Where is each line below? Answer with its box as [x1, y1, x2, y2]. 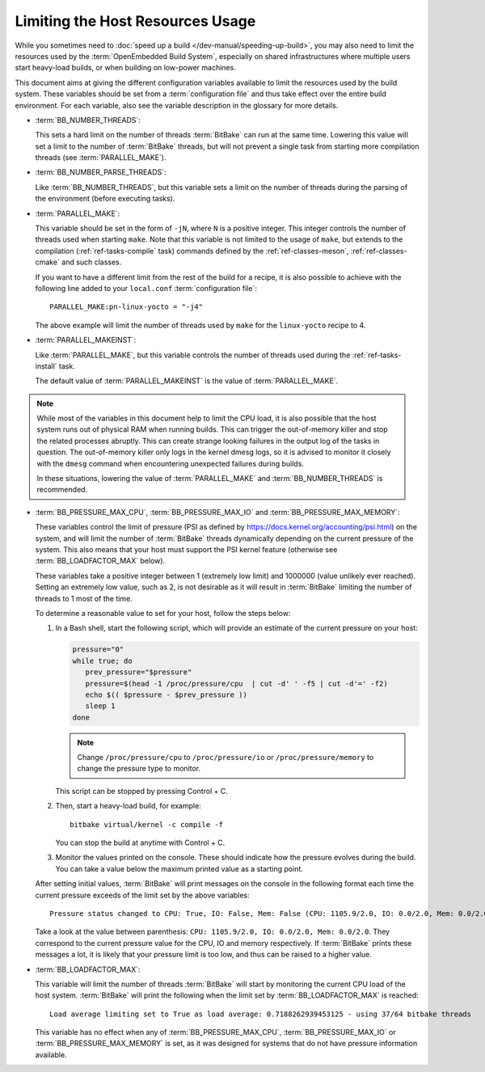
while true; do [72, 656, 133, 665]
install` [35, 361, 57, 371]
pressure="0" [72, 645, 124, 654]
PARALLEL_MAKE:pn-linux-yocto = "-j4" [49, 302, 204, 311]
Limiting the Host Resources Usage [15, 12, 256, 30]
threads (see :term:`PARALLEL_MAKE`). [35, 153, 167, 162]
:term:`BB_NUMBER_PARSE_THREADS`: [35, 167, 167, 177]
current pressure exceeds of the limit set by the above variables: [35, 890, 250, 900]
